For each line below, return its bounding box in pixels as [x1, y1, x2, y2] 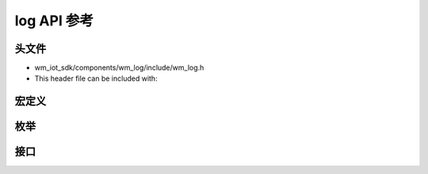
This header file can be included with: [34, 74, 158, 83]
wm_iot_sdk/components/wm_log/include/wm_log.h [34, 63, 204, 73]
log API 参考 [14, 12, 94, 29]
